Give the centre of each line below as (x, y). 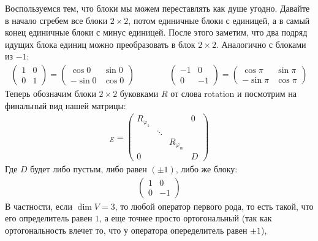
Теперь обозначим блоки (51, 93)
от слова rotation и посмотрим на (233, 93)
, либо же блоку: (206, 169)
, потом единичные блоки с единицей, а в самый (219, 20)
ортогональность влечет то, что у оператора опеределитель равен (126, 230)
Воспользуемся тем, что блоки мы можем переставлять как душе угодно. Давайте (157, 8)
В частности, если (39, 206)
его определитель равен (49, 218)
